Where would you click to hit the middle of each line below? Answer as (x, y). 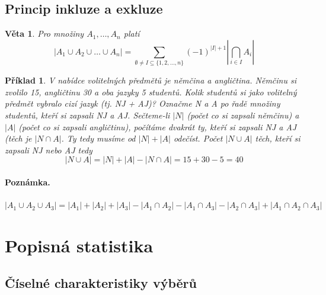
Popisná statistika (79, 245)
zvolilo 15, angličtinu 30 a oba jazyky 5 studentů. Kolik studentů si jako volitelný (151, 92)
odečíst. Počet (198, 138)
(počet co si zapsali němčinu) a (243, 115)
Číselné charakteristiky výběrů (101, 283)
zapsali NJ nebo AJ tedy (49, 150)
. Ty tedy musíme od (98, 138)
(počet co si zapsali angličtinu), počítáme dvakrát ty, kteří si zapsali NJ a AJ (158, 126)
